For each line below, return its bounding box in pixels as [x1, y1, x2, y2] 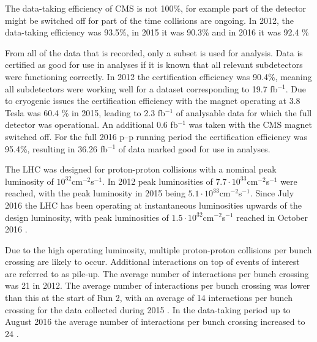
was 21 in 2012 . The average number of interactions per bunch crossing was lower [5, 279, 310, 292]
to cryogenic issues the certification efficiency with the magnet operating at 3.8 [5, 94, 300, 107]
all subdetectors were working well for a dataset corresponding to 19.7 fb [5, 82, 278, 95]
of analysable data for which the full [176, 106, 312, 119]
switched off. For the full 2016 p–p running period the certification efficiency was [5, 130, 308, 143]
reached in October [236, 210, 308, 223]
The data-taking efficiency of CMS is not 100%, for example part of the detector [5, 2, 307, 14]
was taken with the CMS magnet [188, 118, 313, 131]
